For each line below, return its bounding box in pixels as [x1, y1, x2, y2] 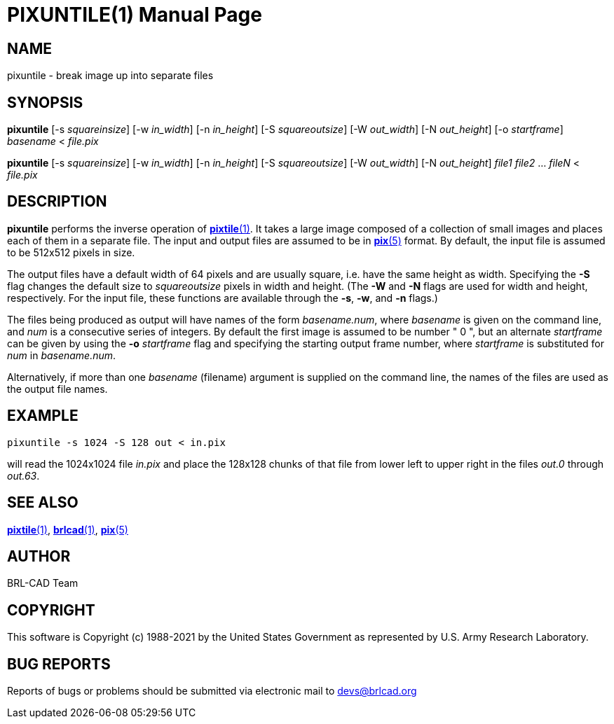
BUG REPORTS [7, 655, 111, 673]
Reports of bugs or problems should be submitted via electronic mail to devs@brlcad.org [7, 685, 417, 697]
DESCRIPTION [7, 193, 107, 211]
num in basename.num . [7, 349, 116, 361]
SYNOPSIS [7, 93, 83, 111]
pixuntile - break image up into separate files [7, 69, 214, 82]
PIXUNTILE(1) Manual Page [7, 3, 262, 27]
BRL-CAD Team [7, 577, 79, 590]
